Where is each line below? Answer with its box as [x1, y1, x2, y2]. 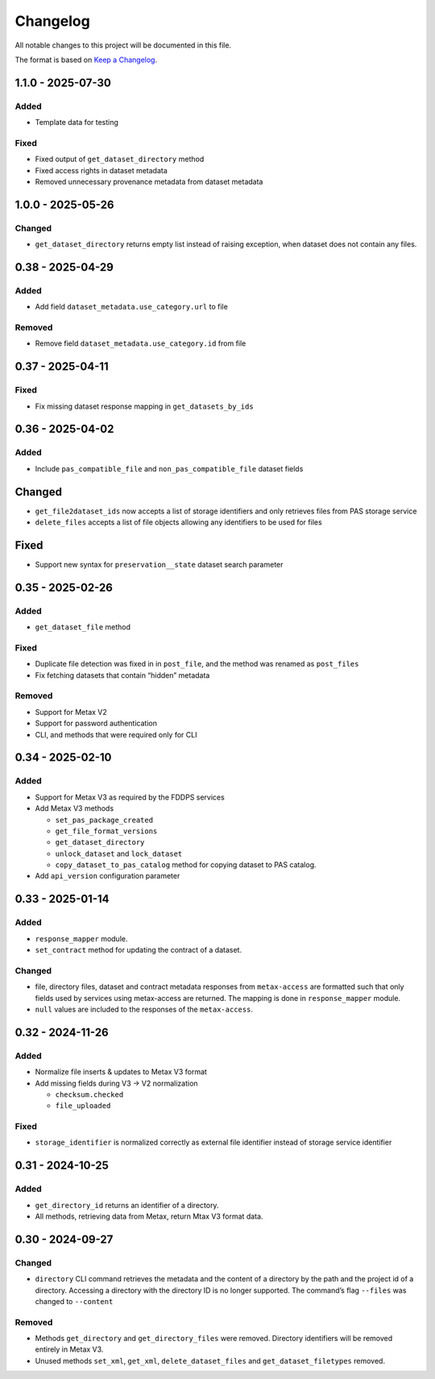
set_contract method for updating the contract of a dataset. [35, 945, 242, 955]
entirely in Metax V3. [35, 1344, 104, 1354]
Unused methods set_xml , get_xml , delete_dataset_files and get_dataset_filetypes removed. [35, 1356, 386, 1365]
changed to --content [35, 1296, 114, 1306]
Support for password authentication [35, 718, 157, 729]
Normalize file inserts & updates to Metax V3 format [35, 1067, 207, 1077]
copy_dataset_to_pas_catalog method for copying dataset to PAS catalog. [55, 860, 317, 870]
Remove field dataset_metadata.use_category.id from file [35, 339, 246, 348]
